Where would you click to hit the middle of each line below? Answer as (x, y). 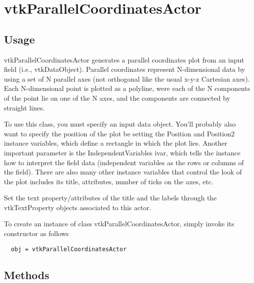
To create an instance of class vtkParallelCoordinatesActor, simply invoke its (119, 224)
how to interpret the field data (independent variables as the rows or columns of (124, 162)
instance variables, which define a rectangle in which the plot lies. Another (116, 143)
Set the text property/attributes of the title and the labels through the (110, 198)
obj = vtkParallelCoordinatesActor (69, 249)
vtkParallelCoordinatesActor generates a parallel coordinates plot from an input (124, 59)
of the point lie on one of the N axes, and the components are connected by (117, 98)
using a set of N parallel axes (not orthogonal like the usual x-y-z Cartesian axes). (127, 78)
